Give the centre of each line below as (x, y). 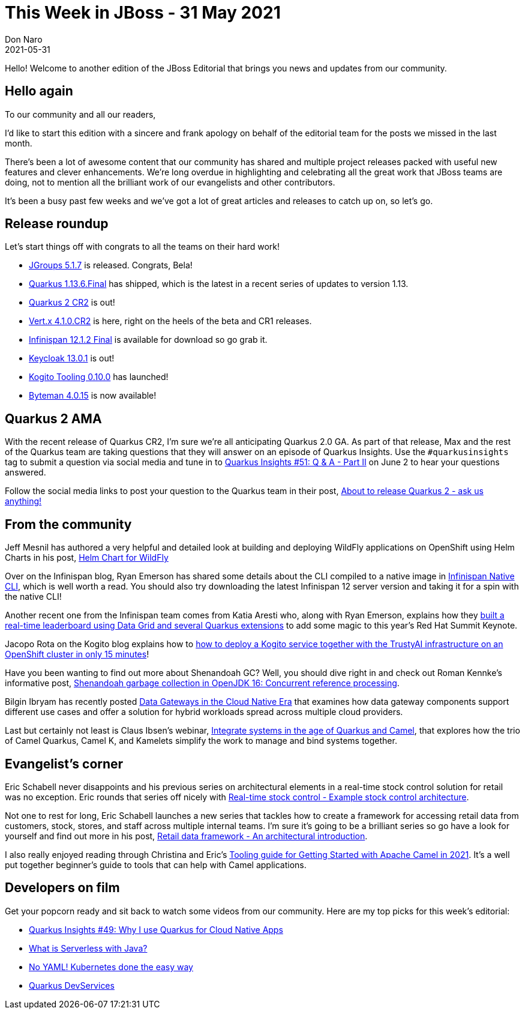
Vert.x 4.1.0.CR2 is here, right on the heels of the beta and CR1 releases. (170, 321)
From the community (68, 524)
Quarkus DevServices (72, 985)
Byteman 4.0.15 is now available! (93, 396)
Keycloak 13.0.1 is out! (72, 358)
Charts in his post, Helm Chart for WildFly (87, 558)
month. (19, 143)
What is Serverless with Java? (88, 948)
